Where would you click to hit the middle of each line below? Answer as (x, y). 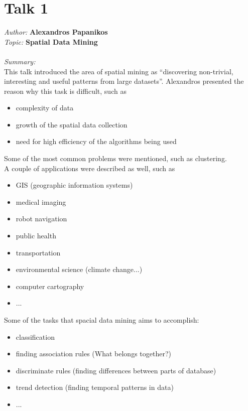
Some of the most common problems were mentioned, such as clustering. (115, 158)
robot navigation (41, 219)
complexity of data (45, 108)
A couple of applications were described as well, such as (90, 168)
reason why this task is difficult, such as (65, 91)
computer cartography (50, 286)
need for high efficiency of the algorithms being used (96, 141)
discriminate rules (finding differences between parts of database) (116, 370)
